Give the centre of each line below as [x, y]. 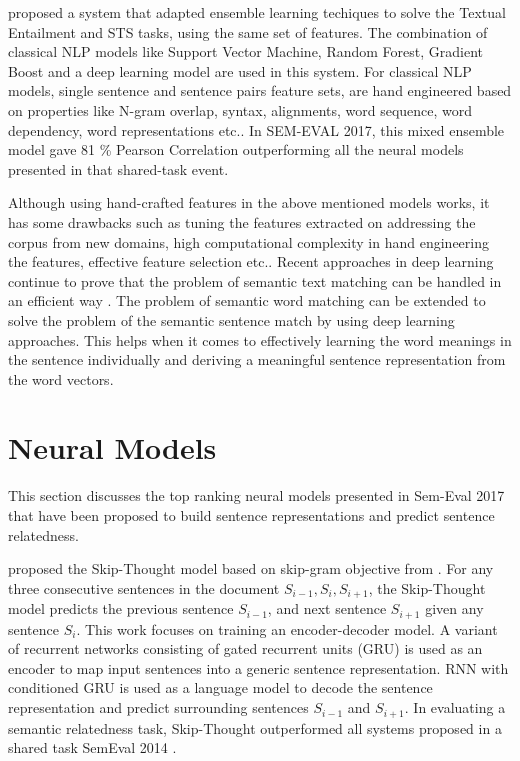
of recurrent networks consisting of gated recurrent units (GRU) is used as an [245, 648]
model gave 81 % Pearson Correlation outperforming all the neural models [236, 149]
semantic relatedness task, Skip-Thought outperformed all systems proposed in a [255, 727]
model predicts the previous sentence [121, 608]
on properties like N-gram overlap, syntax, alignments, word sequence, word [240, 109]
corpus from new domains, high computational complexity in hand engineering [248, 241]
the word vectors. [61, 378]
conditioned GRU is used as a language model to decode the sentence [220, 687]
